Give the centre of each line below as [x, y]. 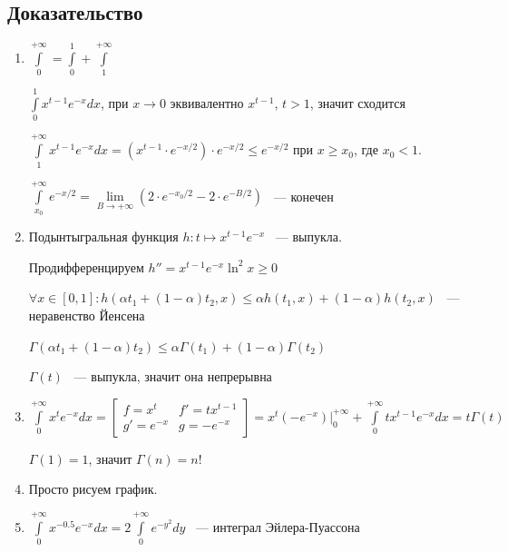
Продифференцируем [86, 266]
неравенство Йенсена [87, 315]
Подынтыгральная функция [103, 237]
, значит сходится [357, 103]
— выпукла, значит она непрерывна [173, 376]
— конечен [303, 196]
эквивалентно [207, 103]
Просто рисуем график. [93, 489]
